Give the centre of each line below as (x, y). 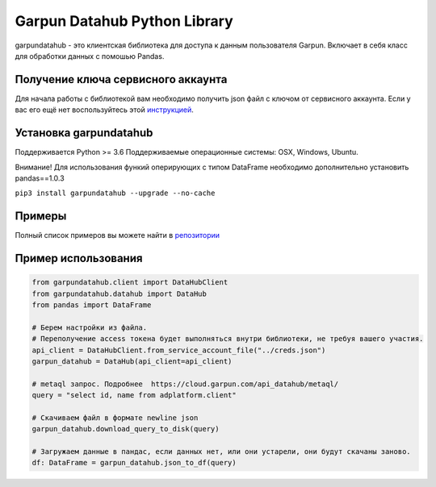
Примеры (41, 216)
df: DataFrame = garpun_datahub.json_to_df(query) (134, 463)
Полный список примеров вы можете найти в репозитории (117, 235)
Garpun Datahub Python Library (124, 21)
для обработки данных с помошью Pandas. (90, 56)
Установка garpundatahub (84, 133)
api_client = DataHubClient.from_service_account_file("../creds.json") (179, 350)
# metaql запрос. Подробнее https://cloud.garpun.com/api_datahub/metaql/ (185, 384)
